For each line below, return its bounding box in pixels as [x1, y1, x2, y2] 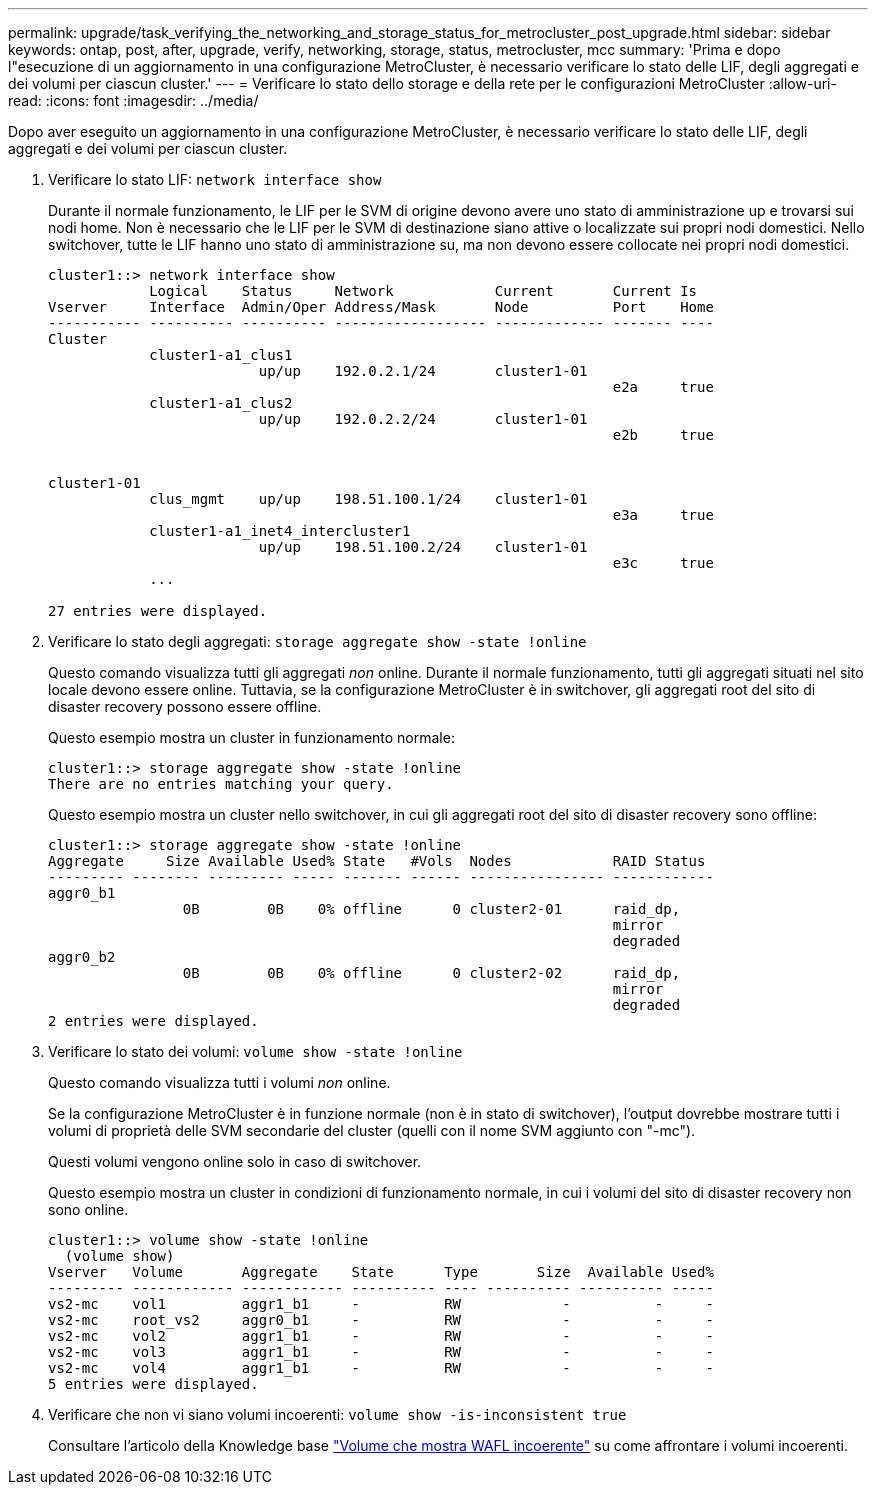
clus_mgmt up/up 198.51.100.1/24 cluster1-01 [149, 491, 588, 507]
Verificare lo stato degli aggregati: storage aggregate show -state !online [48, 633, 587, 650]
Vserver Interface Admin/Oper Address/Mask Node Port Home [48, 299, 714, 315]
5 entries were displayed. [48, 1376, 259, 1392]
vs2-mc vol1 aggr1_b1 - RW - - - [48, 1296, 714, 1312]
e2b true [612, 427, 714, 443]
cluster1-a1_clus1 [149, 347, 293, 363]
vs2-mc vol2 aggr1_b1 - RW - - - [48, 1328, 714, 1344]
